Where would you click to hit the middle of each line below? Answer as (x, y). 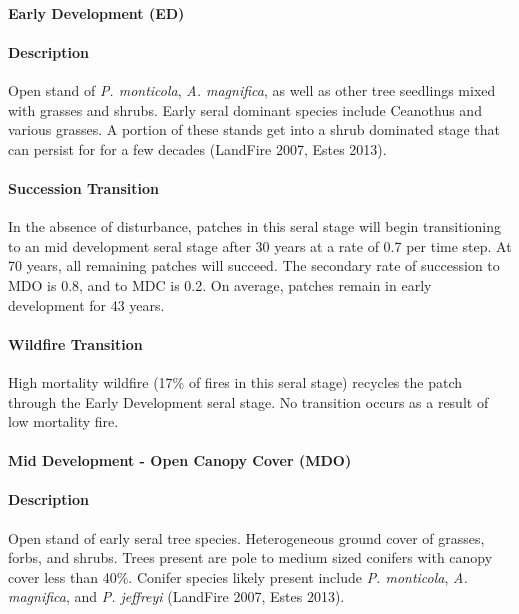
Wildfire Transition (75, 343)
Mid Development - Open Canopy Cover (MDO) (180, 460)
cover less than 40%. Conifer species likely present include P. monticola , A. (238, 576)
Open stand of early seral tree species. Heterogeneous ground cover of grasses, (246, 537)
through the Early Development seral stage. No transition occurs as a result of (248, 401)
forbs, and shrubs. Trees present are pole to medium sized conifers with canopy (250, 557)
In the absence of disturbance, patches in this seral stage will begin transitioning (254, 226)
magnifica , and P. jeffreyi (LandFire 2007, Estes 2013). (176, 596)
